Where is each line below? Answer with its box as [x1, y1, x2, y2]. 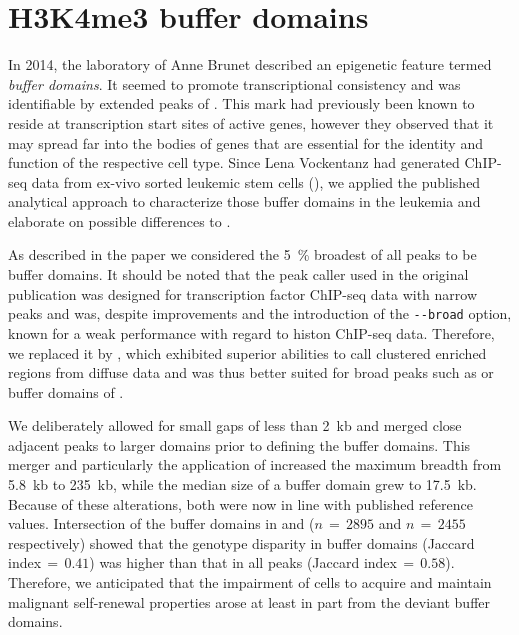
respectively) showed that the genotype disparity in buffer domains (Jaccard [8, 532, 475, 553]
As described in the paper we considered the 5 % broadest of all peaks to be [8, 244, 477, 265]
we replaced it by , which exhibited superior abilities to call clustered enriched [8, 342, 487, 363]
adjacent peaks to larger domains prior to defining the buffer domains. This [8, 434, 471, 455]
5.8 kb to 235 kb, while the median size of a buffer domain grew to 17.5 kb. [8, 474, 477, 495]
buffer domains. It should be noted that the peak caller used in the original [8, 264, 469, 285]
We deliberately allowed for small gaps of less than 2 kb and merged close [8, 415, 462, 436]
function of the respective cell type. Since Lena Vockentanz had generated [8, 152, 460, 173]
